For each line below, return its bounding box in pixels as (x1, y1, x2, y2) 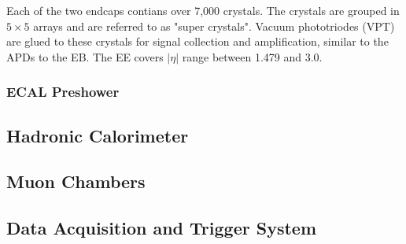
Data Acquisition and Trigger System (6, 216, 317, 240)
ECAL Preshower (6, 82, 120, 102)
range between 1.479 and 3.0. (182, 48, 323, 65)
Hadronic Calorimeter (6, 123, 189, 147)
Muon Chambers (6, 169, 146, 194)
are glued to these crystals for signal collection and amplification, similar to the (6, 33, 389, 50)
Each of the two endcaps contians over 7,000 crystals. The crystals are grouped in (6, 2, 400, 18)
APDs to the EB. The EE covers (6, 48, 164, 65)
